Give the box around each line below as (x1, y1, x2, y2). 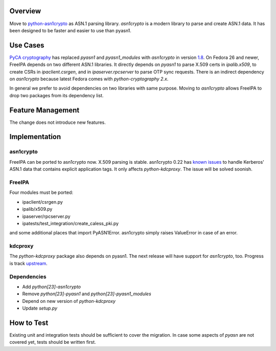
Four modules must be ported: (9, 189, 74, 195)
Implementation (9, 133, 61, 141)
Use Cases (9, 41, 44, 50)
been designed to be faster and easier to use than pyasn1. (9, 27, 131, 33)
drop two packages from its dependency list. (9, 92, 104, 98)
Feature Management (9, 105, 80, 115)
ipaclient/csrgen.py (22, 199, 63, 205)
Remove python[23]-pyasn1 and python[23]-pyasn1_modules (22, 291, 152, 297)
